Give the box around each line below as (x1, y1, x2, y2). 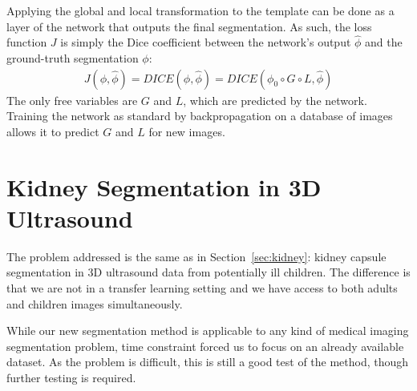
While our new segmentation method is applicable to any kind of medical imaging (6, 322, 409, 339)
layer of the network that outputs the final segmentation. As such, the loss (6, 18, 372, 34)
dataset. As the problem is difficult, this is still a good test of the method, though (6, 353, 409, 370)
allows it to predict (6, 123, 99, 139)
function (6, 34, 47, 50)
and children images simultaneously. (6, 295, 183, 312)
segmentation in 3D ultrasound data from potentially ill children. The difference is (6, 264, 411, 280)
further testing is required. (6, 369, 136, 385)
